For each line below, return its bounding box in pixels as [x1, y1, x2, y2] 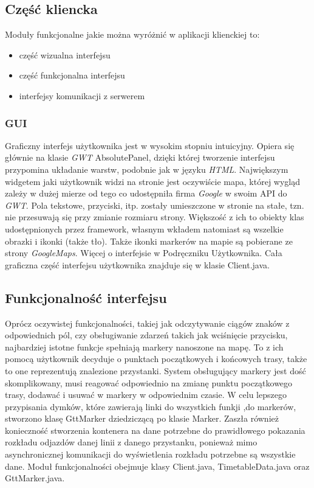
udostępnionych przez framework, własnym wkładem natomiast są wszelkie [5, 222, 284, 235]
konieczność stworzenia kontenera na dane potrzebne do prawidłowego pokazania [5, 424, 305, 436]
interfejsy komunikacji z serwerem [19, 89, 145, 102]
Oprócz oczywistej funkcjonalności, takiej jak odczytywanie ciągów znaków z [5, 316, 290, 329]
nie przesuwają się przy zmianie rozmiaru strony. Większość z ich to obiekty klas [5, 211, 304, 223]
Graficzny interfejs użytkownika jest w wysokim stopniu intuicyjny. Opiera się [5, 139, 295, 152]
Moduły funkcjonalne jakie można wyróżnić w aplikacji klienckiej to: [5, 28, 260, 41]
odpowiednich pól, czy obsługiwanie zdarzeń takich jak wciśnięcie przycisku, [5, 329, 288, 341]
